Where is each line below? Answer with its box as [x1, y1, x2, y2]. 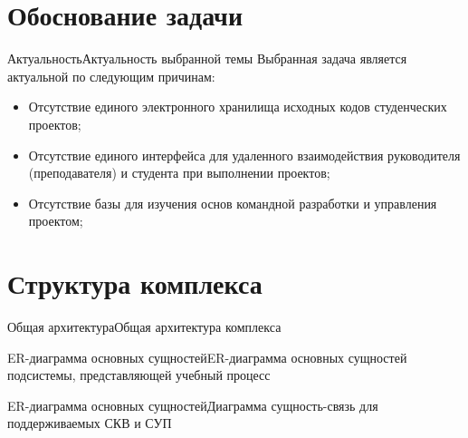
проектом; [28, 211, 83, 230]
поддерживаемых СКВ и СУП [7, 414, 172, 433]
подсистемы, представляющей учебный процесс [7, 365, 271, 384]
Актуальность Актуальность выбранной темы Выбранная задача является [7, 49, 407, 68]
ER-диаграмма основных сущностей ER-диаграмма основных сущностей [7, 347, 407, 366]
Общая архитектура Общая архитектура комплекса [7, 317, 282, 336]
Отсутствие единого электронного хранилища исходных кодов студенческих [28, 97, 447, 116]
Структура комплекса [7, 265, 263, 302]
